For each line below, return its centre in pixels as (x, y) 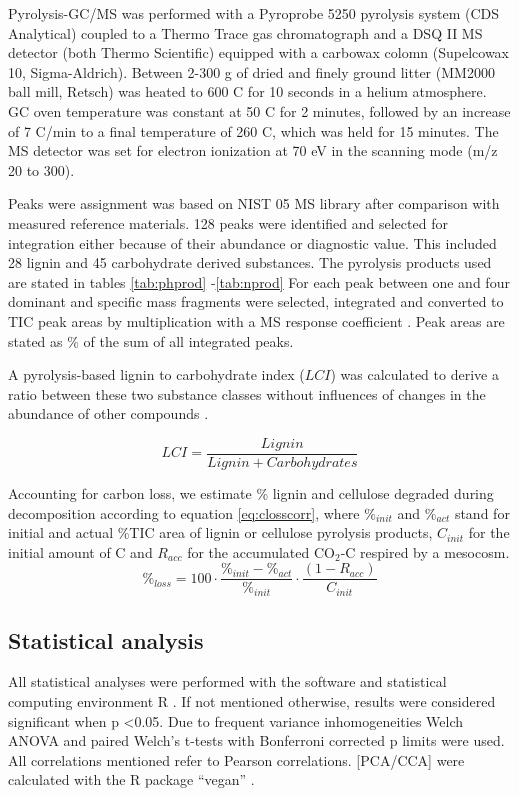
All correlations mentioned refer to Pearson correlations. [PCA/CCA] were (236, 759)
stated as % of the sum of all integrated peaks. (151, 340)
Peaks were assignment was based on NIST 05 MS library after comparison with (254, 203)
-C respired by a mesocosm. (425, 551)
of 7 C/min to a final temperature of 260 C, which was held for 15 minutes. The (253, 130)
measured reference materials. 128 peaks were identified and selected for (228, 222)
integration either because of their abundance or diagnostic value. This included (252, 242)
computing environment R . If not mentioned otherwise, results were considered (252, 700)
